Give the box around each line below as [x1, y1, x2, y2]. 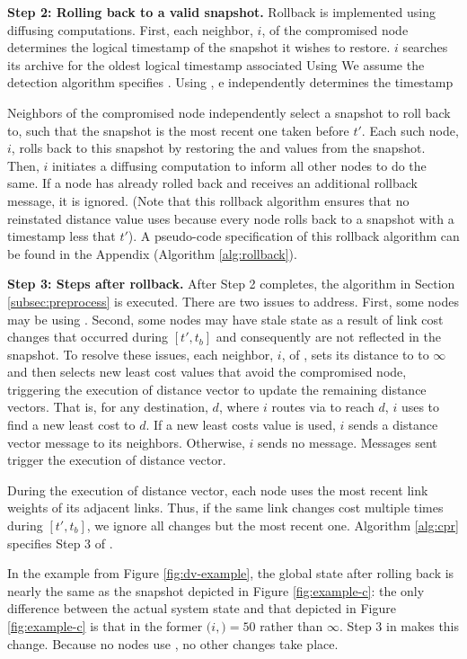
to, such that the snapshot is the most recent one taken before [7, 120, 349, 139]
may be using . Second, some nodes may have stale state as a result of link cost [7, 309, 444, 328]
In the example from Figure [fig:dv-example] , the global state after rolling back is [7, 564, 454, 583]
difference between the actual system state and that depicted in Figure [7, 599, 396, 618]
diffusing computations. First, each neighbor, [7, 20, 253, 39]
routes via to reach [271, 397, 374, 416]
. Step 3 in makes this [339, 617, 460, 635]
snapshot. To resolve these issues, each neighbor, [7, 344, 274, 363]
